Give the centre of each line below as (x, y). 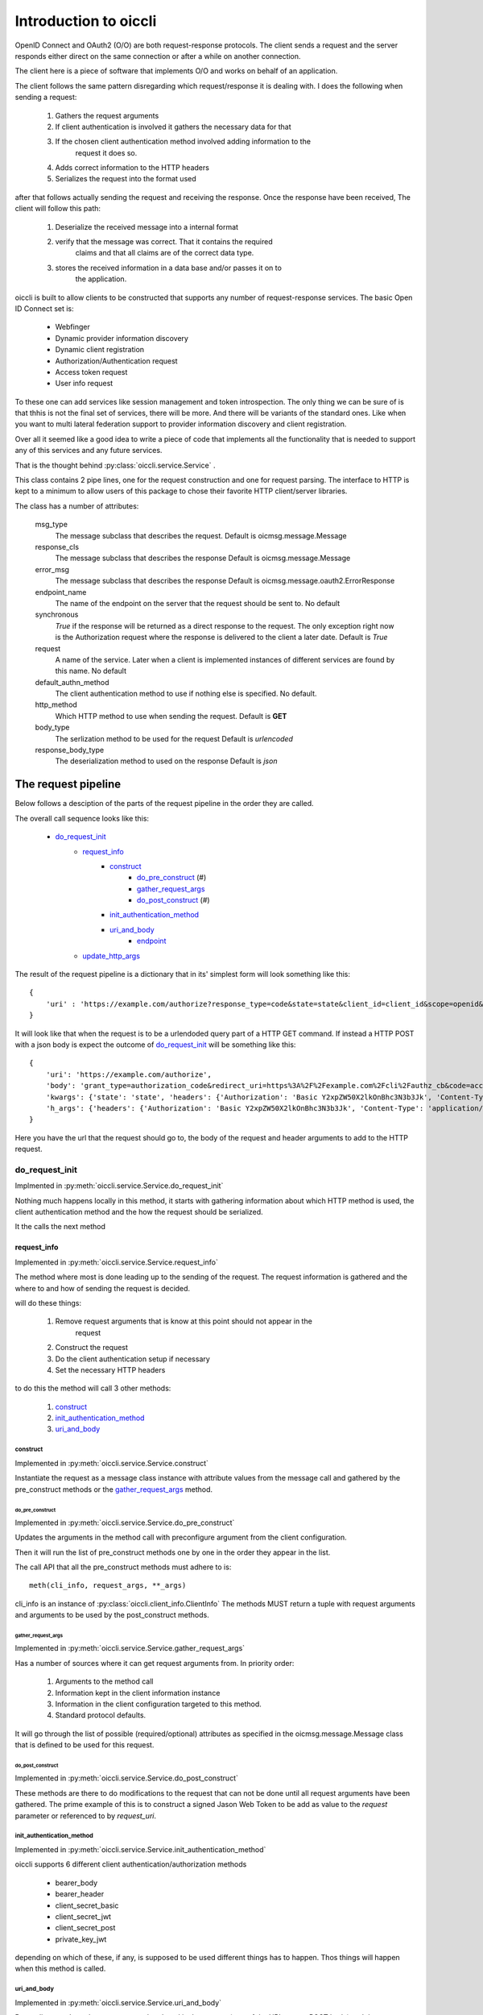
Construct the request (92, 1348)
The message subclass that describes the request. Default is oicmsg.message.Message (201, 535)
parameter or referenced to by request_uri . (86, 1816)
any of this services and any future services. (89, 451)
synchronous (57, 615)
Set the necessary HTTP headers (110, 1369)
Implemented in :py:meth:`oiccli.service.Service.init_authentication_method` (140, 1849)
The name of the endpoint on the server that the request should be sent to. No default (198, 603)
